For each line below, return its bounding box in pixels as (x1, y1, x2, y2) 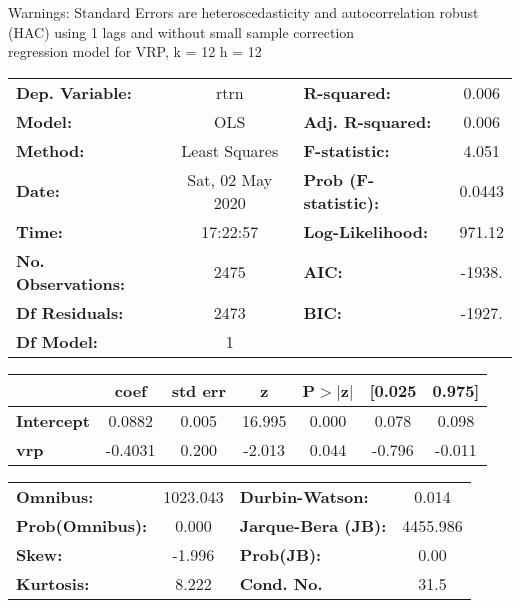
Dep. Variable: (16, 80, 132, 104)
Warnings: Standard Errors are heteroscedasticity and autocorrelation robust (8, 2, 479, 22)
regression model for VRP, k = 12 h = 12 (8, 41, 262, 62)
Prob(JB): (239, 542, 322, 566)
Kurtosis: (16, 571, 90, 595)
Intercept (16, 408, 90, 432)
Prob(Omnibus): (16, 513, 148, 537)
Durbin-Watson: (239, 484, 369, 508)
